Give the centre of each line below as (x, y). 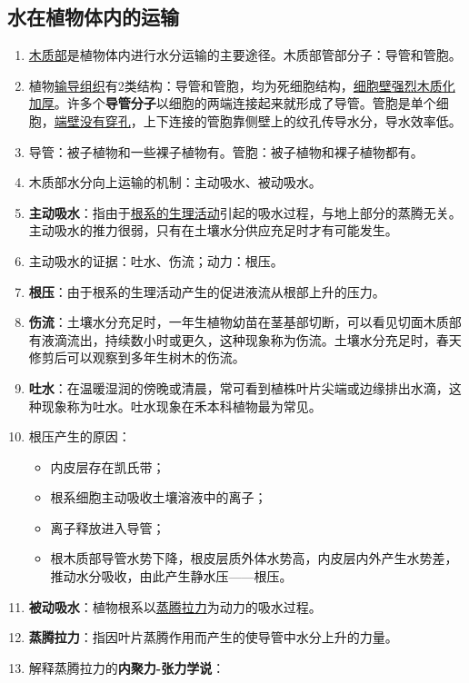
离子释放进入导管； (108, 527)
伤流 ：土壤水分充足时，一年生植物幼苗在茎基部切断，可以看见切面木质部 (245, 322)
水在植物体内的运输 (93, 17)
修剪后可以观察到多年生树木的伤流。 (137, 357)
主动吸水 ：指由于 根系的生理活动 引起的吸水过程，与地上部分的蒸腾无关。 (245, 212)
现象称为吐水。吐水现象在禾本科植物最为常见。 (181, 406)
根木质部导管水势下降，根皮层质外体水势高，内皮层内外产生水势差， (254, 558)
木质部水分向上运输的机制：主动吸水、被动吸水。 (175, 182)
